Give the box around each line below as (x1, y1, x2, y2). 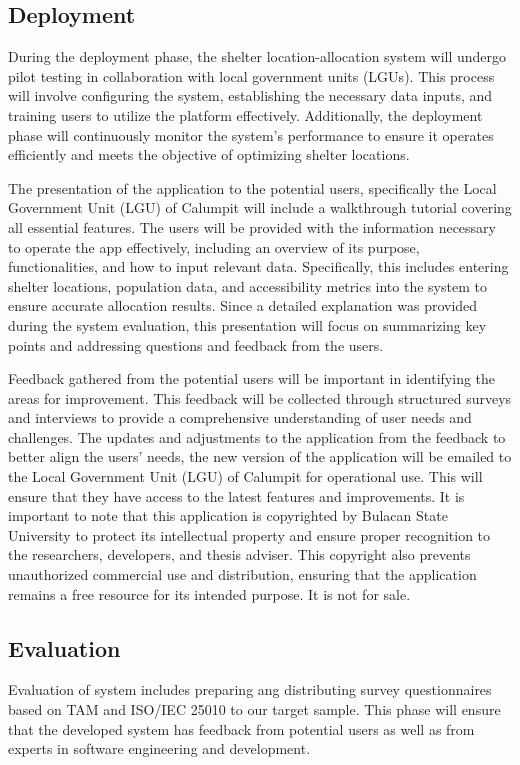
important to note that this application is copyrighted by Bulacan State (8, 505, 448, 526)
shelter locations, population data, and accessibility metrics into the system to (8, 275, 487, 296)
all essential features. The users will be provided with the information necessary (8, 216, 496, 237)
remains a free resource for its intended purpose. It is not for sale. (8, 583, 411, 604)
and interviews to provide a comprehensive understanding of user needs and (8, 407, 472, 428)
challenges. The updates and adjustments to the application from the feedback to (8, 426, 506, 447)
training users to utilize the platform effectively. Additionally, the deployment (8, 104, 483, 125)
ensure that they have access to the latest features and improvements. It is (8, 485, 465, 506)
